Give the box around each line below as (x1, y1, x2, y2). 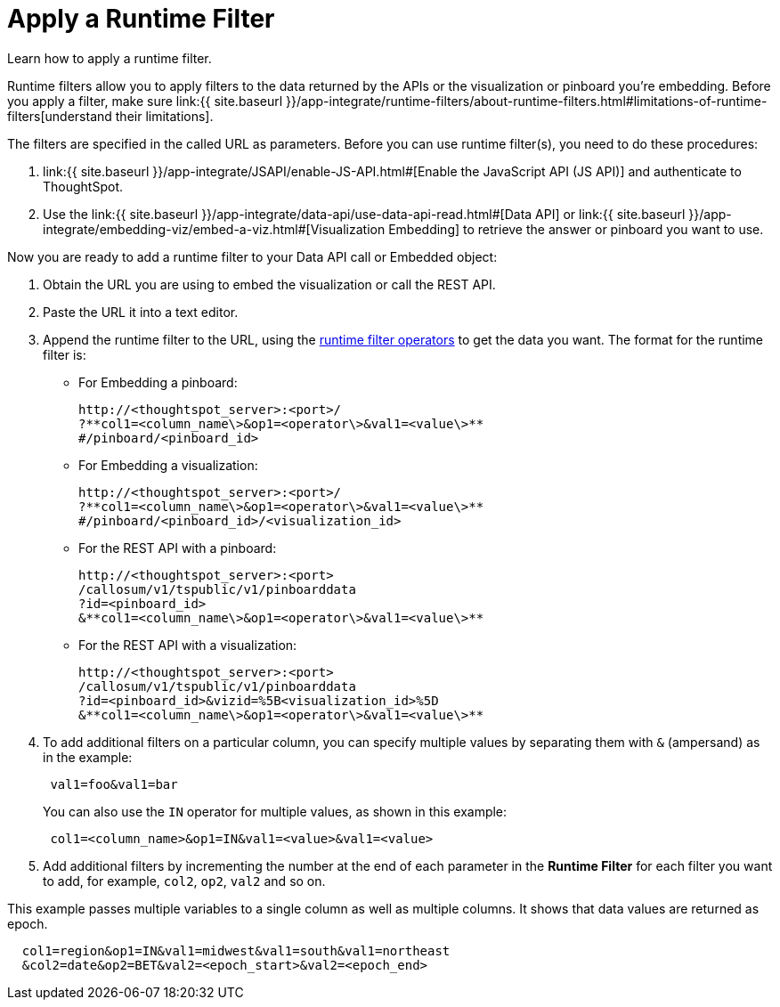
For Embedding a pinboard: (78, 374, 238, 390)
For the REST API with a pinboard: (78, 540, 277, 556)
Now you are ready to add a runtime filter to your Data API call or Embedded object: (7, 248, 498, 264)
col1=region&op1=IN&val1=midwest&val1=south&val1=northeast (21, 943, 451, 958)
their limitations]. (115, 108, 214, 124)
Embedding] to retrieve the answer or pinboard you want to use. (388, 221, 764, 237)
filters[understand (7, 108, 112, 124)
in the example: (43, 749, 133, 765)
